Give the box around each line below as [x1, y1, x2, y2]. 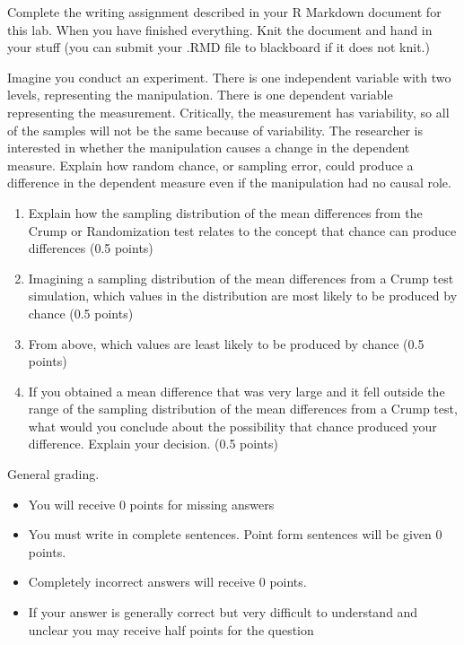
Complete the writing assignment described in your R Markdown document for [7, 3, 442, 21]
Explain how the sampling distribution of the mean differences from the [28, 203, 423, 222]
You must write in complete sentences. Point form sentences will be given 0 [28, 525, 442, 544]
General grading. [7, 465, 100, 484]
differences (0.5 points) [28, 239, 153, 257]
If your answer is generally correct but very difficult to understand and [28, 603, 418, 622]
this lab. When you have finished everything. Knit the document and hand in [7, 20, 433, 39]
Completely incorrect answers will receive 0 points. [28, 572, 307, 591]
